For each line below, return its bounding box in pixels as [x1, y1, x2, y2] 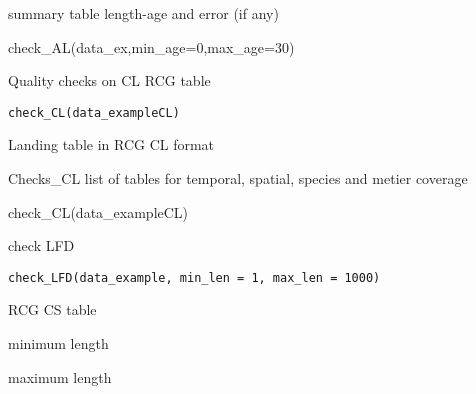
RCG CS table [8, 299, 97, 320]
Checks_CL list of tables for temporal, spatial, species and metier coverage [8, 168, 468, 189]
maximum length [8, 366, 112, 387]
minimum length [8, 333, 109, 354]
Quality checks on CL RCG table [8, 70, 211, 91]
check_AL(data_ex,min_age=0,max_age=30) [8, 36, 295, 57]
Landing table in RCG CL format [8, 134, 215, 155]
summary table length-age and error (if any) [8, 3, 279, 23]
